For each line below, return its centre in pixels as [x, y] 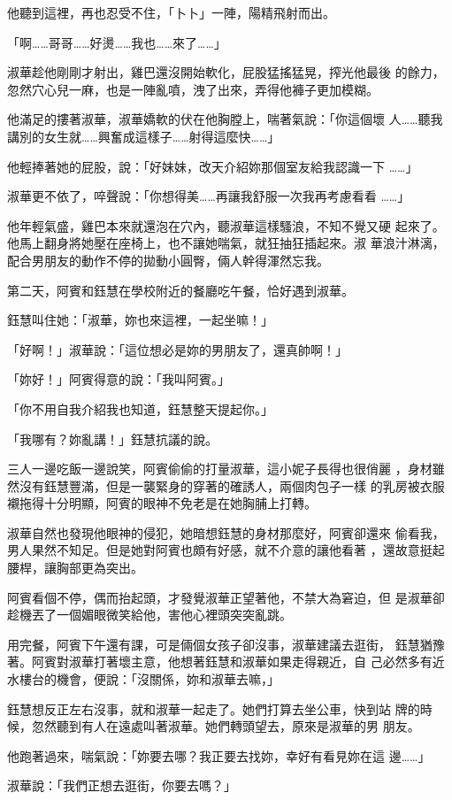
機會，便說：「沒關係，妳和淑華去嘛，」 [168, 679]
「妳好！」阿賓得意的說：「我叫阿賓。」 [119, 379]
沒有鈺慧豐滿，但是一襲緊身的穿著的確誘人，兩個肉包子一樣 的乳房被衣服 [232, 485]
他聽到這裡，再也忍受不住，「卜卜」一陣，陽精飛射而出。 [171, 12]
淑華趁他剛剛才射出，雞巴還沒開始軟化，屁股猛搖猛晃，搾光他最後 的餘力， [226, 72]
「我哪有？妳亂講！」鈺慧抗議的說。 [112, 438]
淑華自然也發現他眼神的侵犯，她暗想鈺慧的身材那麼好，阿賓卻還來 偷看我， [226, 532]
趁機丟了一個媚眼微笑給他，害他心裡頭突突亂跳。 [149, 615]
